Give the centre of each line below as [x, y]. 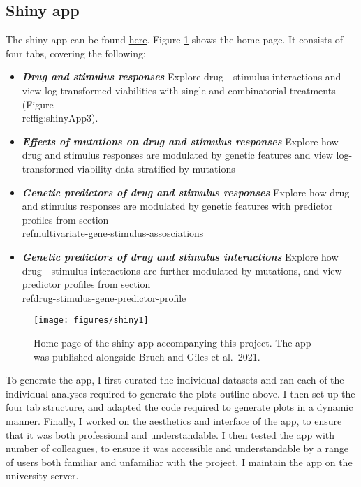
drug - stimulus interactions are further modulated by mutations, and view [182, 270]
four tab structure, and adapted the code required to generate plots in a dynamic [179, 407]
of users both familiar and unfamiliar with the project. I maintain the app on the [179, 461]
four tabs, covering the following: [76, 53]
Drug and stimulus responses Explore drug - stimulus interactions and [182, 77]
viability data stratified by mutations [156, 168]
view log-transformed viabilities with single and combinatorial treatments [179, 90]
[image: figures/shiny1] [91, 320]
